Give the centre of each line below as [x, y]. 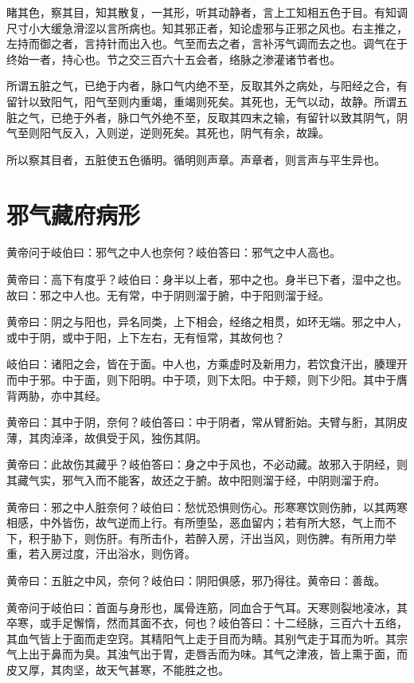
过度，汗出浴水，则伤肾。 [129, 553]
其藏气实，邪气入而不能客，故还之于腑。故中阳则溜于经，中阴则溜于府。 [196, 480]
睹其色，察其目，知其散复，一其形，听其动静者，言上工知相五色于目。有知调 [207, 12]
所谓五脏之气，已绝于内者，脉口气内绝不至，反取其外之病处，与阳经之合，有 [207, 86]
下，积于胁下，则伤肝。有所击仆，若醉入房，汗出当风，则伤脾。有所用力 [196, 538]
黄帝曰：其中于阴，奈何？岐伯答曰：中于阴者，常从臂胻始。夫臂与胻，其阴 [201, 422]
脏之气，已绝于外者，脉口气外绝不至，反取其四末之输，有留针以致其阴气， [201, 117]
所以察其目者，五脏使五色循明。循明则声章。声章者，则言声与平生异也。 [196, 159]
